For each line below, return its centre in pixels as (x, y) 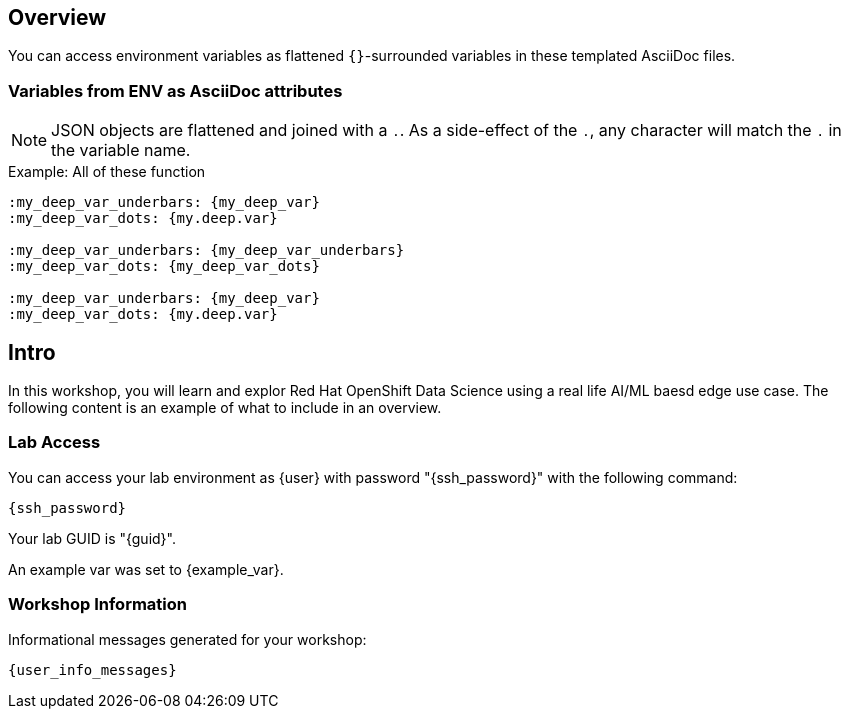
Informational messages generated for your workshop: (187, 639)
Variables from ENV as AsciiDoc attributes (175, 90)
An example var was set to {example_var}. (146, 569)
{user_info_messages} (92, 669)
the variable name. (121, 150)
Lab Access (54, 442)
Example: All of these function (107, 172)
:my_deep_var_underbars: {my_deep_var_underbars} (206, 250)
